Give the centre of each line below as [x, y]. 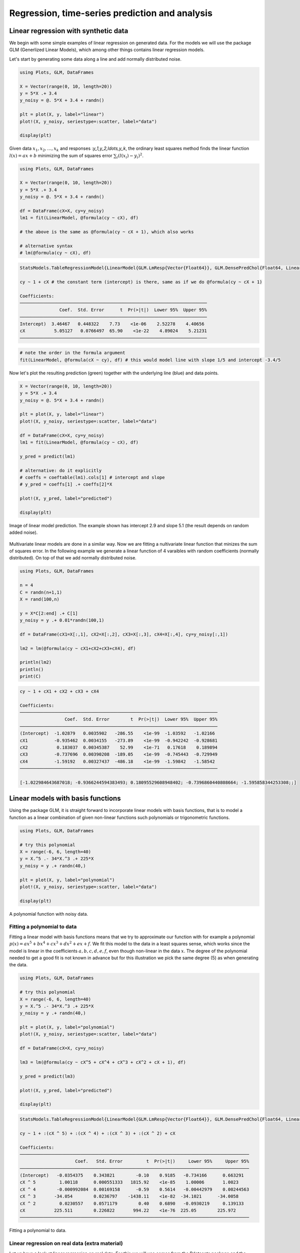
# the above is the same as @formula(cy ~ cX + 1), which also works [107, 232]
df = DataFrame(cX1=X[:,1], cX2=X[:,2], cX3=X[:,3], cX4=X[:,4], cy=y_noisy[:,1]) [124, 634]
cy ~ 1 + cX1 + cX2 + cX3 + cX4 [59, 691]
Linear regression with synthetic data [69, 31]
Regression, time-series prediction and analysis [111, 13]
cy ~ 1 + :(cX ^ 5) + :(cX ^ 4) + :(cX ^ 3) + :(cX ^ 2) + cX [97, 1133]
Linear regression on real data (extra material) [66, 1243]
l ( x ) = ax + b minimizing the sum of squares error [61, 155]
